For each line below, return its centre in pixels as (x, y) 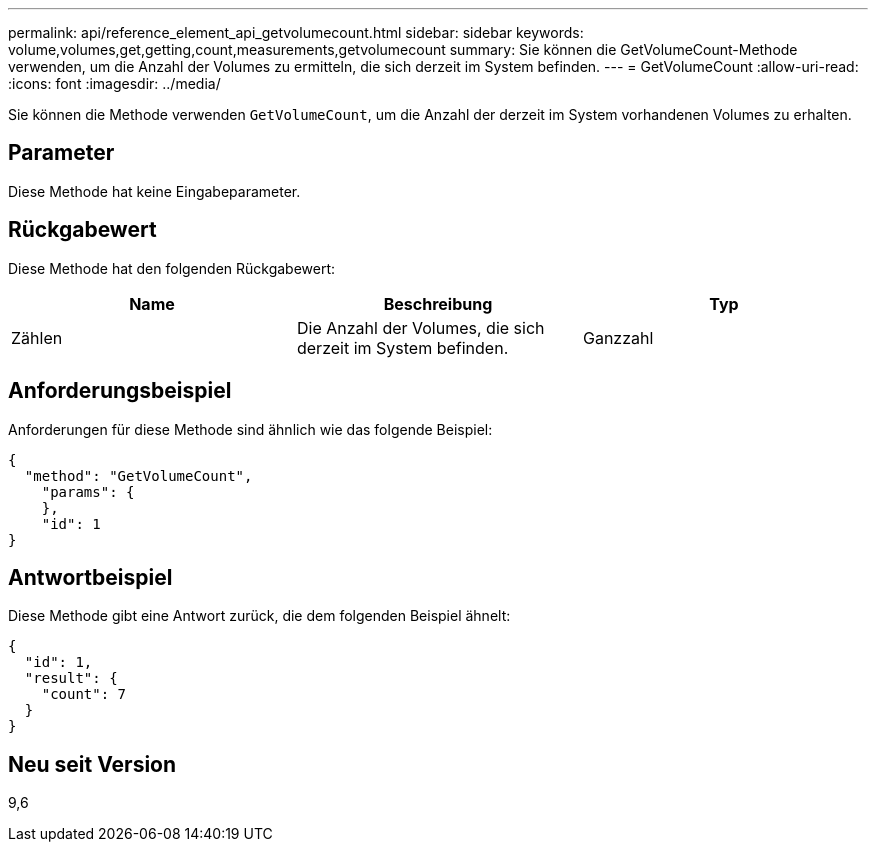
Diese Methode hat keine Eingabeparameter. (154, 191)
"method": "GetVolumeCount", (138, 475)
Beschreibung (438, 303)
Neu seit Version (92, 764)
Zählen (37, 337)
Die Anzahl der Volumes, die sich (420, 327)
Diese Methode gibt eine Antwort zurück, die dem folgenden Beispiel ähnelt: (259, 616)
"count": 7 (84, 694)
